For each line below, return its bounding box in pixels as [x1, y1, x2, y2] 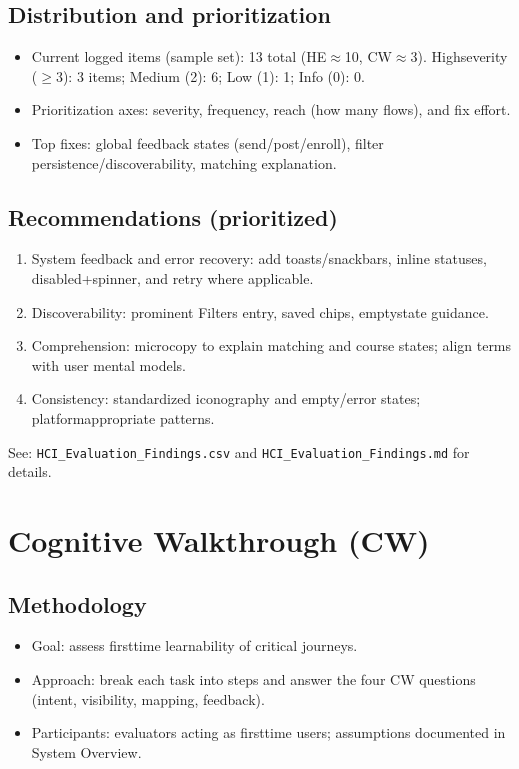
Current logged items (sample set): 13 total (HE [31, 46, 327, 67]
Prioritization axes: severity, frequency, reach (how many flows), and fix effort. [31, 99, 511, 120]
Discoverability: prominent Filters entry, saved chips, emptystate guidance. [31, 301, 489, 322]
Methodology [8, 588, 147, 619]
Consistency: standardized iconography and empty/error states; [31, 388, 421, 409]
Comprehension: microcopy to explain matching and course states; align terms [31, 335, 512, 356]
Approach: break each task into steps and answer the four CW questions [31, 668, 476, 689]
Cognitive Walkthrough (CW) [8, 519, 430, 560]
